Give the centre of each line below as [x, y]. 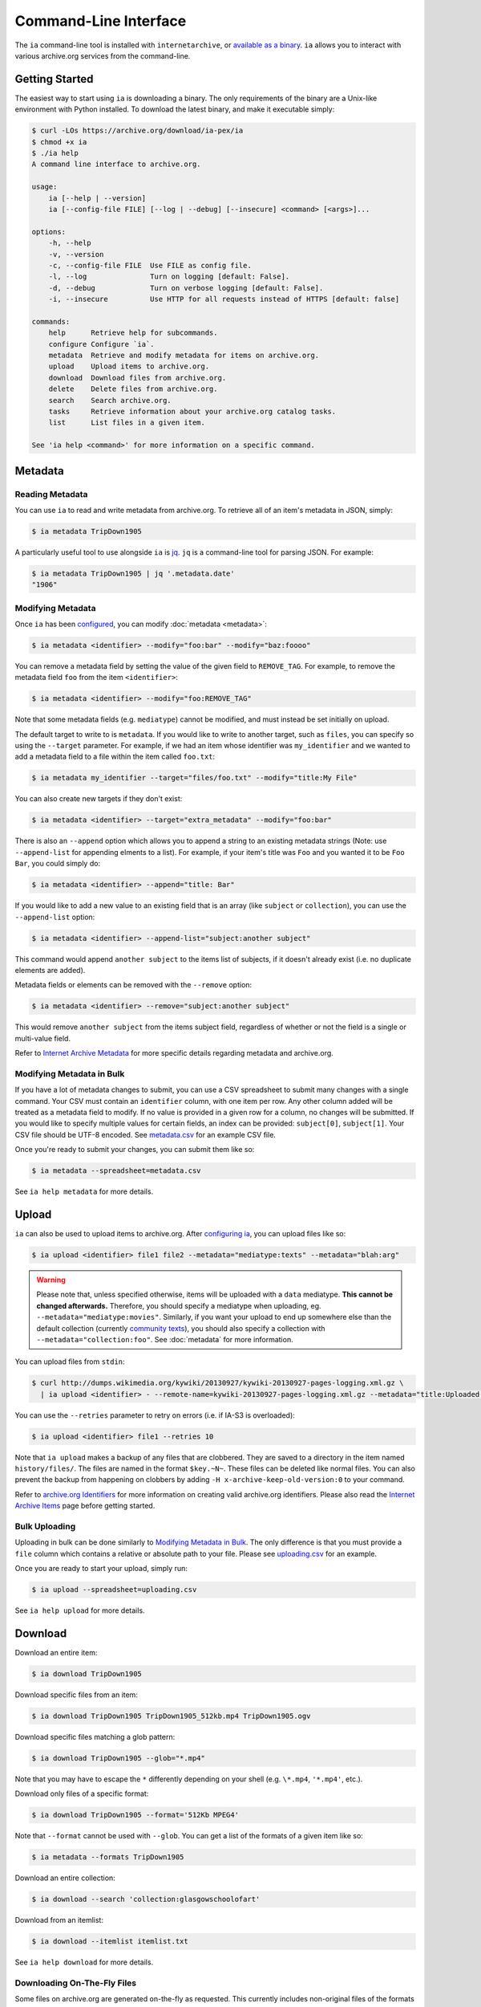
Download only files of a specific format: [82, 1793]
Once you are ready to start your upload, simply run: [101, 1569]
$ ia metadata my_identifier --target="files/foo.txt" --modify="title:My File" [194, 778]
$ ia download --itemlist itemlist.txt [110, 1942]
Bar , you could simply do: [57, 864]
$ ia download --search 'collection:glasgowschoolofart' [146, 1899]
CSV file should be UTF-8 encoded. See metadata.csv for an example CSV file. [146, 1134]
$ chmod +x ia [59, 142]
